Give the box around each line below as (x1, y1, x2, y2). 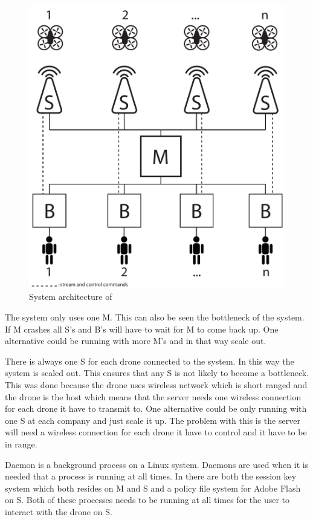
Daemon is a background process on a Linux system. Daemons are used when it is (5, 458, 309, 470)
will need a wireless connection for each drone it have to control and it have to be (5, 426, 307, 438)
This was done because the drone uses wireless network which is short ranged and (5, 379, 308, 391)
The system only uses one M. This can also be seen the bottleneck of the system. (5, 311, 305, 323)
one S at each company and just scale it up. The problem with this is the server (5, 414, 300, 426)
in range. (5, 437, 37, 450)
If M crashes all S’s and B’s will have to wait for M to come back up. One (5, 322, 279, 335)
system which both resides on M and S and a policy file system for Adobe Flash (5, 481, 301, 494)
